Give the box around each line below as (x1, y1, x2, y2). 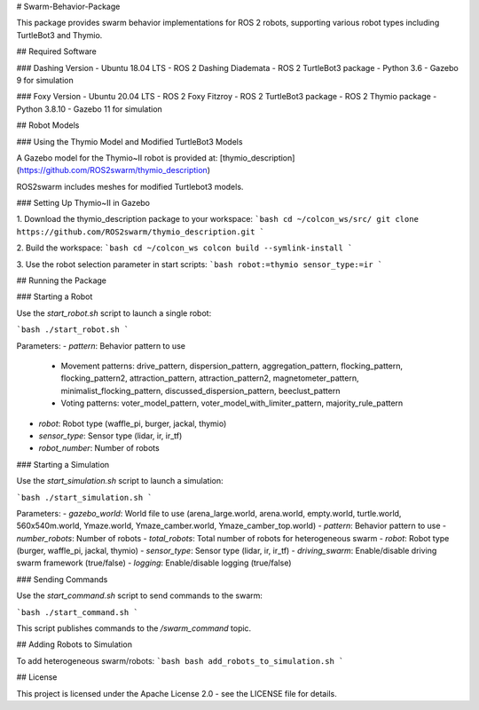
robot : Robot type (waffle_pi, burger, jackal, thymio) (38, 418, 227, 429)
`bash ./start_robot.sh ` (16, 325, 130, 335)
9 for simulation (16, 75, 75, 85)
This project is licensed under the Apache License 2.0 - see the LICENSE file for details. (16, 688, 337, 698)
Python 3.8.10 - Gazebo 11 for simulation (16, 103, 163, 114)
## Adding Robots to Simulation (16, 639, 133, 650)
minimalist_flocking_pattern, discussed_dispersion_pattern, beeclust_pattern (60, 385, 341, 396)
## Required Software (16, 46, 97, 57)
